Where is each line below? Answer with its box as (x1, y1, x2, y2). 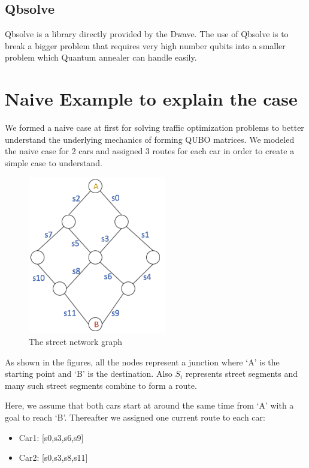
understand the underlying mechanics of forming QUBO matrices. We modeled (5, 133, 295, 145)
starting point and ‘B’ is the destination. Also (5, 367, 172, 380)
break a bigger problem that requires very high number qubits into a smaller (5, 39, 286, 52)
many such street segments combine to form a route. (5, 379, 197, 391)
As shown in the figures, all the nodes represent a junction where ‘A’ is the (5, 355, 280, 368)
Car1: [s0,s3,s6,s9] (19, 431, 84, 443)
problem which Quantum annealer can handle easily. (5, 51, 197, 64)
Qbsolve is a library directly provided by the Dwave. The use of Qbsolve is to (5, 28, 289, 40)
